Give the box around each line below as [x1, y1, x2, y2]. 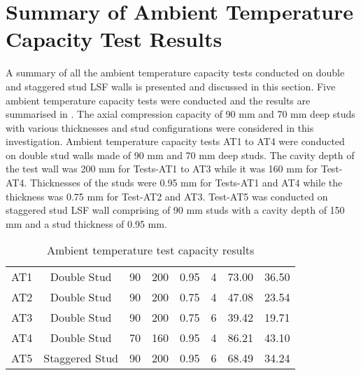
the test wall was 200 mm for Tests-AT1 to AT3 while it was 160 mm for [6, 161, 318, 176]
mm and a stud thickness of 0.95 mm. [6, 216, 167, 231]
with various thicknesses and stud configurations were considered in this [6, 120, 314, 135]
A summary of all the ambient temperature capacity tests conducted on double [6, 65, 345, 80]
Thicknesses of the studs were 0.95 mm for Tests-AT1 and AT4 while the [29, 175, 343, 190]
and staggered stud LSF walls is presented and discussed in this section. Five [6, 79, 336, 93]
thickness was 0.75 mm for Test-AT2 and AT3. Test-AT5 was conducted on [6, 189, 328, 203]
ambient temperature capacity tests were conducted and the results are [6, 93, 311, 107]
